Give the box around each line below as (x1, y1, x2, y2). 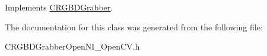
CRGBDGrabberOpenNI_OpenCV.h (5, 40, 140, 52)
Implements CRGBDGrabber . (5, 1, 113, 13)
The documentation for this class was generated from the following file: (5, 20, 263, 33)
